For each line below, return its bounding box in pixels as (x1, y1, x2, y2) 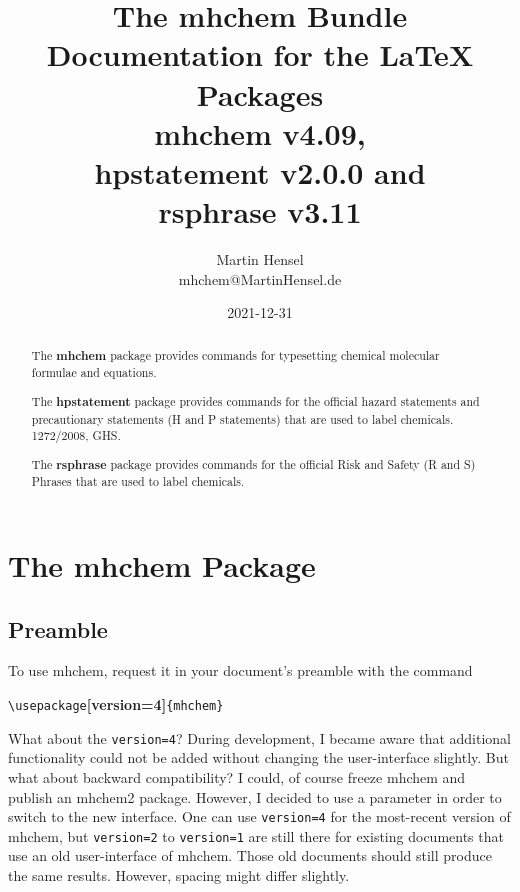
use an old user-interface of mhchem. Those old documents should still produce (8, 845, 492, 866)
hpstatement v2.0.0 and (94, 151, 426, 192)
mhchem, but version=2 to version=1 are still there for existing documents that (8, 825, 504, 846)
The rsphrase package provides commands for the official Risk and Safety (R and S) (31, 455, 476, 473)
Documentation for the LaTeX (46, 34, 474, 75)
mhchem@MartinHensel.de (178, 268, 342, 289)
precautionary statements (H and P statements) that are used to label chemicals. (31, 410, 454, 427)
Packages (196, 73, 324, 114)
